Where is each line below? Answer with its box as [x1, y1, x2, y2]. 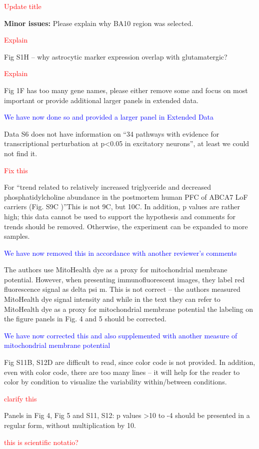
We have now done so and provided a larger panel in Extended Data [4, 112, 214, 122]
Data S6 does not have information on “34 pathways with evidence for [4, 128, 219, 139]
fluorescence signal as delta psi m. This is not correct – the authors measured [4, 284, 240, 294]
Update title [4, 1, 41, 11]
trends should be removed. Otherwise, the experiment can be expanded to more [4, 221, 248, 231]
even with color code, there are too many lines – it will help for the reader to [4, 366, 240, 377]
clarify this [4, 393, 37, 403]
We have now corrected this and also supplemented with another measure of [4, 330, 237, 340]
